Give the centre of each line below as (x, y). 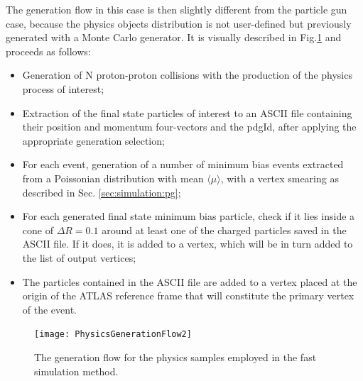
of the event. (50, 309)
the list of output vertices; (79, 257)
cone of (38, 230)
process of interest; (63, 88)
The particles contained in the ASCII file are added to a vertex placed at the (190, 281)
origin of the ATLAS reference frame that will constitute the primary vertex (188, 296)
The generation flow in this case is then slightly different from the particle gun (177, 9)
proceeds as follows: (48, 51)
